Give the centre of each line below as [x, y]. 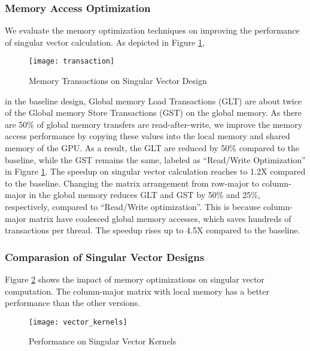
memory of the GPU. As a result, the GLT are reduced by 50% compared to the [152, 148]
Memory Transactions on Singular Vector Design [118, 81]
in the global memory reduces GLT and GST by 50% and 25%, [145, 195]
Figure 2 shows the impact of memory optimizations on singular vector [135, 279]
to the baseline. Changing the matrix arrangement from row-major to [132, 183]
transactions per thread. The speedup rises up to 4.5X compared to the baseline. [153, 230]
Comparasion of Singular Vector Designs [105, 256]
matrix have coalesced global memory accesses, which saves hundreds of [160, 218]
